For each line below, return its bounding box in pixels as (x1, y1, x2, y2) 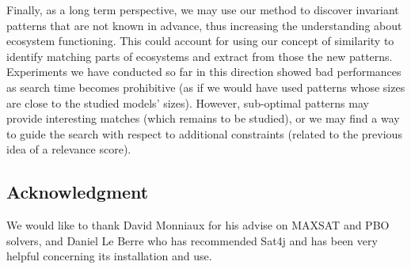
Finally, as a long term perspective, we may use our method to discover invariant (6, 2, 399, 17)
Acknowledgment (6, 180, 149, 204)
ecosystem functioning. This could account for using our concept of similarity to (6, 32, 394, 49)
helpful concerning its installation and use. (6, 248, 212, 264)
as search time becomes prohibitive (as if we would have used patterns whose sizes (6, 78, 405, 95)
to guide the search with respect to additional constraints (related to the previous (6, 125, 402, 142)
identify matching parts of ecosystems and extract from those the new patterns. (6, 47, 393, 64)
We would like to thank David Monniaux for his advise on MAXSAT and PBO (6, 217, 390, 233)
